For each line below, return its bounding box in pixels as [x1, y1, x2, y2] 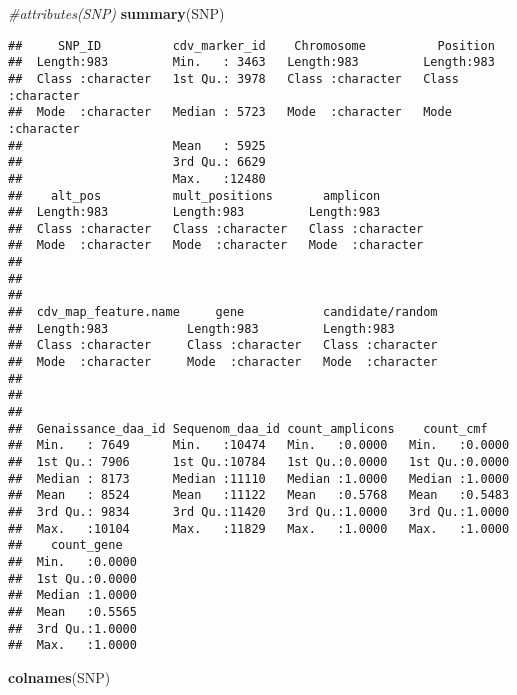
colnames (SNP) [8, 666, 111, 687]
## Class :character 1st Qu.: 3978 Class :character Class [8, 71, 460, 86]
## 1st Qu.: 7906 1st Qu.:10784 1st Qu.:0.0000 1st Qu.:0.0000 [8, 455, 510, 469]
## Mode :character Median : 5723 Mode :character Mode [8, 105, 452, 120]
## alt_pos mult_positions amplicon [8, 188, 381, 203]
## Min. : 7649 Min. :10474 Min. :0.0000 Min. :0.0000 [8, 438, 510, 453]
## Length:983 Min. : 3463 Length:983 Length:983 [8, 55, 495, 70]
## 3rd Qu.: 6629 [8, 155, 266, 170]
